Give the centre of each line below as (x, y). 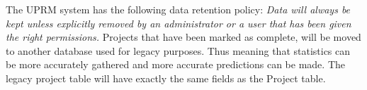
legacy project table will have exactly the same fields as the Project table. (166, 78)
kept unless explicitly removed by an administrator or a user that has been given (179, 23)
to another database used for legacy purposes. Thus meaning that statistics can (178, 50)
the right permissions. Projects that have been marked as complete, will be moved (183, 37)
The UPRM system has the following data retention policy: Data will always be (178, 9)
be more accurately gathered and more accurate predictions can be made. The (175, 64)
